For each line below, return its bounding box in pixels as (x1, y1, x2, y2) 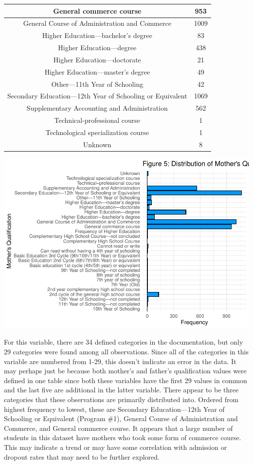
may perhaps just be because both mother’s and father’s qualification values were (4, 366, 247, 376)
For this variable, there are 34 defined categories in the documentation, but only (4, 337, 243, 347)
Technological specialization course (45, 127, 149, 137)
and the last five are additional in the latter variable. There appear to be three (4, 385, 239, 395)
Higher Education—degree (58, 42, 137, 53)
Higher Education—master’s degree (44, 66, 150, 77)
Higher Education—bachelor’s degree (42, 30, 152, 40)
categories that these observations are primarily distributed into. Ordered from (4, 394, 239, 404)
